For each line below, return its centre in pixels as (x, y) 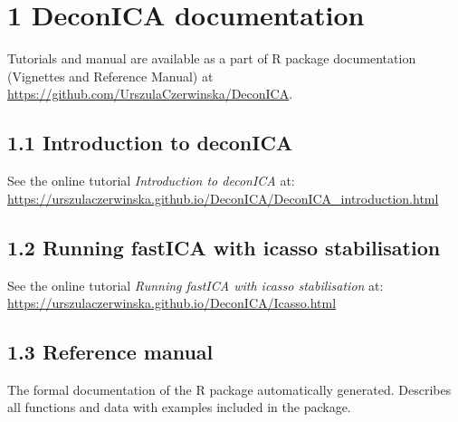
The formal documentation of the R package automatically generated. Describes (229, 389)
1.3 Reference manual (110, 352)
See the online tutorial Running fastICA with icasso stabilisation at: (196, 285)
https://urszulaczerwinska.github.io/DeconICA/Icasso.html (172, 303)
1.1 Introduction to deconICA (150, 143)
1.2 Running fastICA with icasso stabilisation (224, 247)
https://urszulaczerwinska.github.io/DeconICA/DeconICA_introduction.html (223, 198)
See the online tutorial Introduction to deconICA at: (151, 181)
